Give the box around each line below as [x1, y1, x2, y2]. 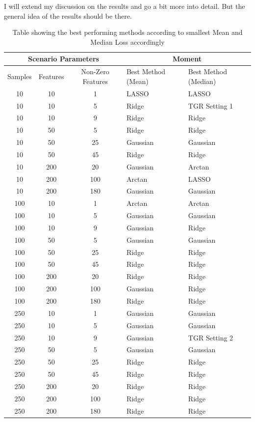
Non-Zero [81, 66, 109, 77]
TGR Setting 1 [188, 100, 233, 111]
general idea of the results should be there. [4, 10, 132, 21]
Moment [173, 54, 202, 64]
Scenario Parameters [27, 54, 99, 64]
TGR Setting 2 [188, 332, 233, 342]
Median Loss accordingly [90, 36, 165, 47]
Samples [7, 71, 32, 82]
